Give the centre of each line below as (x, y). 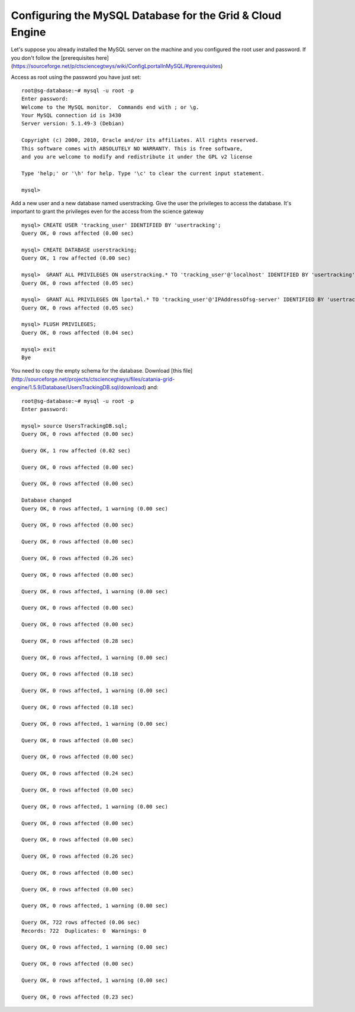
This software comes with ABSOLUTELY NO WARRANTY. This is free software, (132, 148)
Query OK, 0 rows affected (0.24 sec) (78, 774)
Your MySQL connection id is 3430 (71, 116)
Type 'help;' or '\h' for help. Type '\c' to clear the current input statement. (143, 173)
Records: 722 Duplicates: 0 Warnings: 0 (84, 931)
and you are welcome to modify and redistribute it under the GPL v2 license (137, 157)
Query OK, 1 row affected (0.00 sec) (76, 258)
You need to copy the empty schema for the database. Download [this (96, 371)
